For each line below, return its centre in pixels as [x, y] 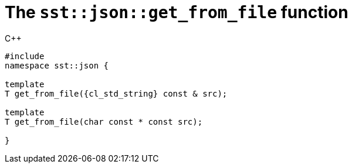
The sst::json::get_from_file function [177, 12]
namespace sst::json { [57, 65]
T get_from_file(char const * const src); [104, 121]
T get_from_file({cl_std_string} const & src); [116, 93]
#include [25, 56]
